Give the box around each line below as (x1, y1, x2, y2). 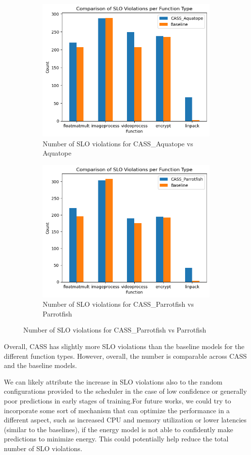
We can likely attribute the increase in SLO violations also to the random (4, 376, 222, 386)
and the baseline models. (4, 360, 77, 370)
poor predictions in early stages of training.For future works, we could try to (4, 395, 231, 405)
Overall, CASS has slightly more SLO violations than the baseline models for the (4, 341, 245, 351)
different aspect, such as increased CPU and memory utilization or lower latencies (4, 415, 247, 425)
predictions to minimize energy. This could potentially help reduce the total (4, 434, 229, 444)
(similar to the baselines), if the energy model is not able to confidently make (4, 424, 233, 434)
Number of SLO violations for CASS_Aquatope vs (43, 138, 193, 148)
